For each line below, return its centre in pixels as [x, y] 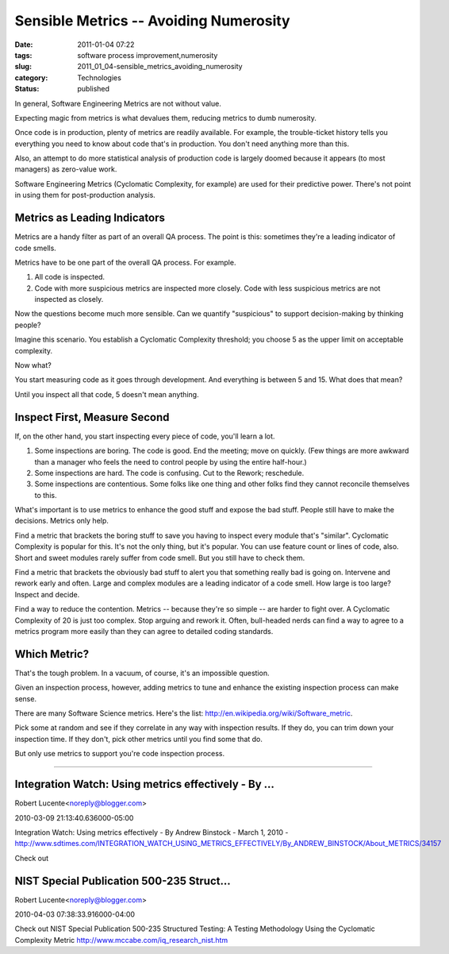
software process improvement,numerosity [148, 55]
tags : [23, 55]
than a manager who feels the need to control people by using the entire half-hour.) [171, 462]
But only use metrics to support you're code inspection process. [120, 754]
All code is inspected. [70, 277]
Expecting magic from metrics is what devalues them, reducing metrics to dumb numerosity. [165, 118]
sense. [26, 698]
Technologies [100, 77]
